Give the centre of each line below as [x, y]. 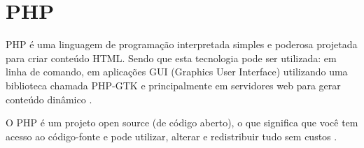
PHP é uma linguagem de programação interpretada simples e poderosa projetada [182, 44]
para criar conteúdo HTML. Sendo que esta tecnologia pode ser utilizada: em [171, 58]
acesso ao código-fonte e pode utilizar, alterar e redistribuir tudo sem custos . [171, 136]
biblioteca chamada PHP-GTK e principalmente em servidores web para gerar [173, 85]
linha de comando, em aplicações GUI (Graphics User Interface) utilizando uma [177, 72]
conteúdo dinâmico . [49, 99]
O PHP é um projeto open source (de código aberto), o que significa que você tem [182, 123]
